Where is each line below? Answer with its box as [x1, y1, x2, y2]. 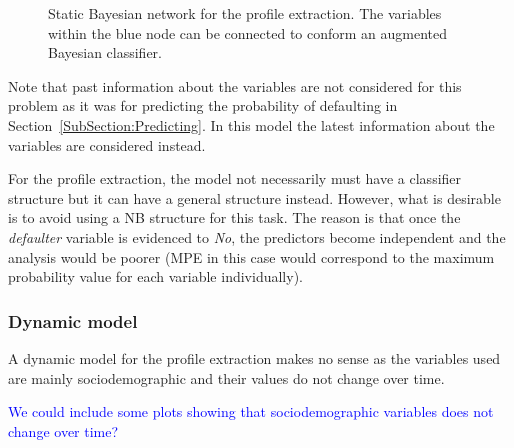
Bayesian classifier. [48, 42, 163, 63]
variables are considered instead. [8, 134, 206, 155]
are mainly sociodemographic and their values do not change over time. [8, 367, 445, 388]
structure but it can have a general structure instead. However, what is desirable [8, 187, 501, 208]
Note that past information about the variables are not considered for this [8, 75, 462, 96]
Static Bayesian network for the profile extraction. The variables [48, 3, 442, 23]
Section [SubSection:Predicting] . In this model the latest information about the [8, 114, 495, 135]
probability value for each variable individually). [8, 266, 303, 287]
